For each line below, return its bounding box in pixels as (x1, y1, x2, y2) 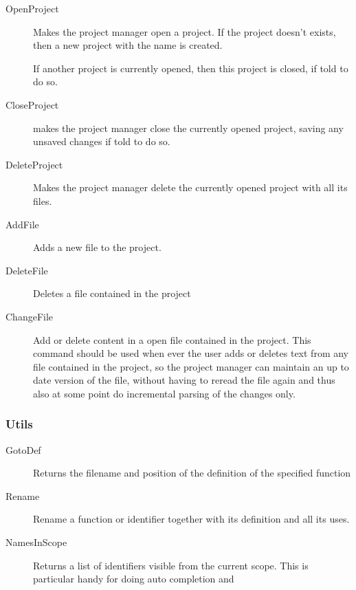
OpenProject (5, 1, 59, 15)
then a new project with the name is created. (33, 38, 223, 52)
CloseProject (5, 97, 59, 111)
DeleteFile (5, 263, 48, 277)
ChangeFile (5, 309, 54, 323)
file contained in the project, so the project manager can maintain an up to (33, 359, 349, 373)
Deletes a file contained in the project (33, 286, 191, 301)
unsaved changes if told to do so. (33, 134, 170, 149)
